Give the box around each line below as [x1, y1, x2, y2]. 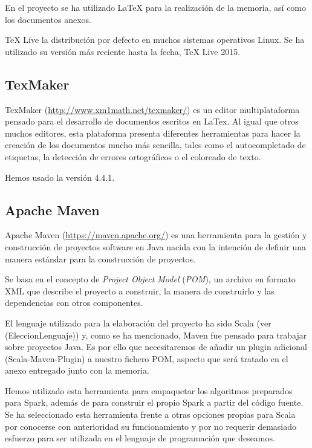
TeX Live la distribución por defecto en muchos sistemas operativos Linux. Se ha [5, 33, 305, 46]
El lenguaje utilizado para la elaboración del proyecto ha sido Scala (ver [5, 316, 271, 329]
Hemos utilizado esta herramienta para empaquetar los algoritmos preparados [5, 384, 293, 397]
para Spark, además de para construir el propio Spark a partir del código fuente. [5, 396, 304, 409]
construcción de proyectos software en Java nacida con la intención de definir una [5, 240, 306, 253]
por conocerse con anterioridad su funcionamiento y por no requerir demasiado [5, 420, 297, 432]
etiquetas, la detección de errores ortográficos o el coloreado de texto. [5, 150, 261, 163]
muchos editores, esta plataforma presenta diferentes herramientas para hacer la [5, 126, 301, 139]
